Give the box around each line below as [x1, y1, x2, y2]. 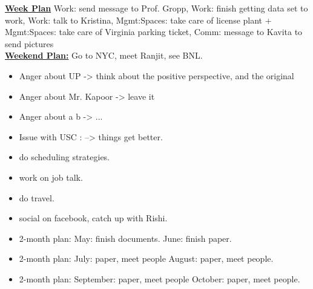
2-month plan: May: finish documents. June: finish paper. [19, 232, 232, 244]
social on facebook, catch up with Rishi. [19, 212, 168, 224]
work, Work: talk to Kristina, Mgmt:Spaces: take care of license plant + [5, 13, 272, 26]
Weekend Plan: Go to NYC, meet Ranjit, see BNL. [5, 49, 203, 62]
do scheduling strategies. [19, 151, 110, 163]
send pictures [5, 37, 54, 50]
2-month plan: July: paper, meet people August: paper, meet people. [19, 252, 274, 265]
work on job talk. [19, 170, 83, 183]
